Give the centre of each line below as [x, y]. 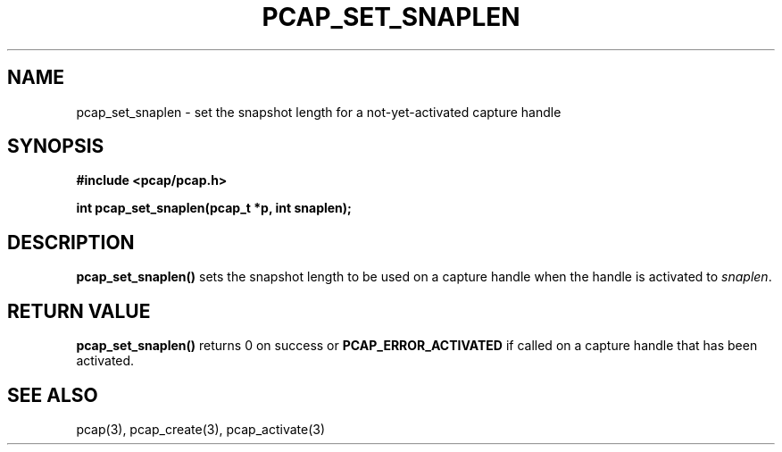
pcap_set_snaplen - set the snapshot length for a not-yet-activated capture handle [319, 112]
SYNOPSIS [56, 146]
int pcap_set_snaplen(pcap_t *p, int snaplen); [214, 208]
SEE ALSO [53, 395]
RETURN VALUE [79, 311]
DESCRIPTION [71, 242]
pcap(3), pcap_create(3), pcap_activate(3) [201, 429]
